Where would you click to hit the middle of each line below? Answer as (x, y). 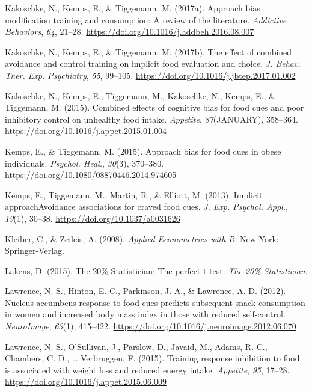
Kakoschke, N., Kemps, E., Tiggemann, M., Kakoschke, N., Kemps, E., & (140, 95)
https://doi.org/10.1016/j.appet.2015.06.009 (86, 381)
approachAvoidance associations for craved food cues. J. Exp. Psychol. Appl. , (146, 207)
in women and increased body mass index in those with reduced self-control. (145, 314)
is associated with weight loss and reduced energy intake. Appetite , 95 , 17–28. (147, 369)
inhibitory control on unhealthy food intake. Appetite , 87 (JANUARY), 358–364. (151, 119)
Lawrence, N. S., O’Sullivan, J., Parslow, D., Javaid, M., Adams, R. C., (136, 346)
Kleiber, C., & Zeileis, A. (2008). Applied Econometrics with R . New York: (142, 238)
